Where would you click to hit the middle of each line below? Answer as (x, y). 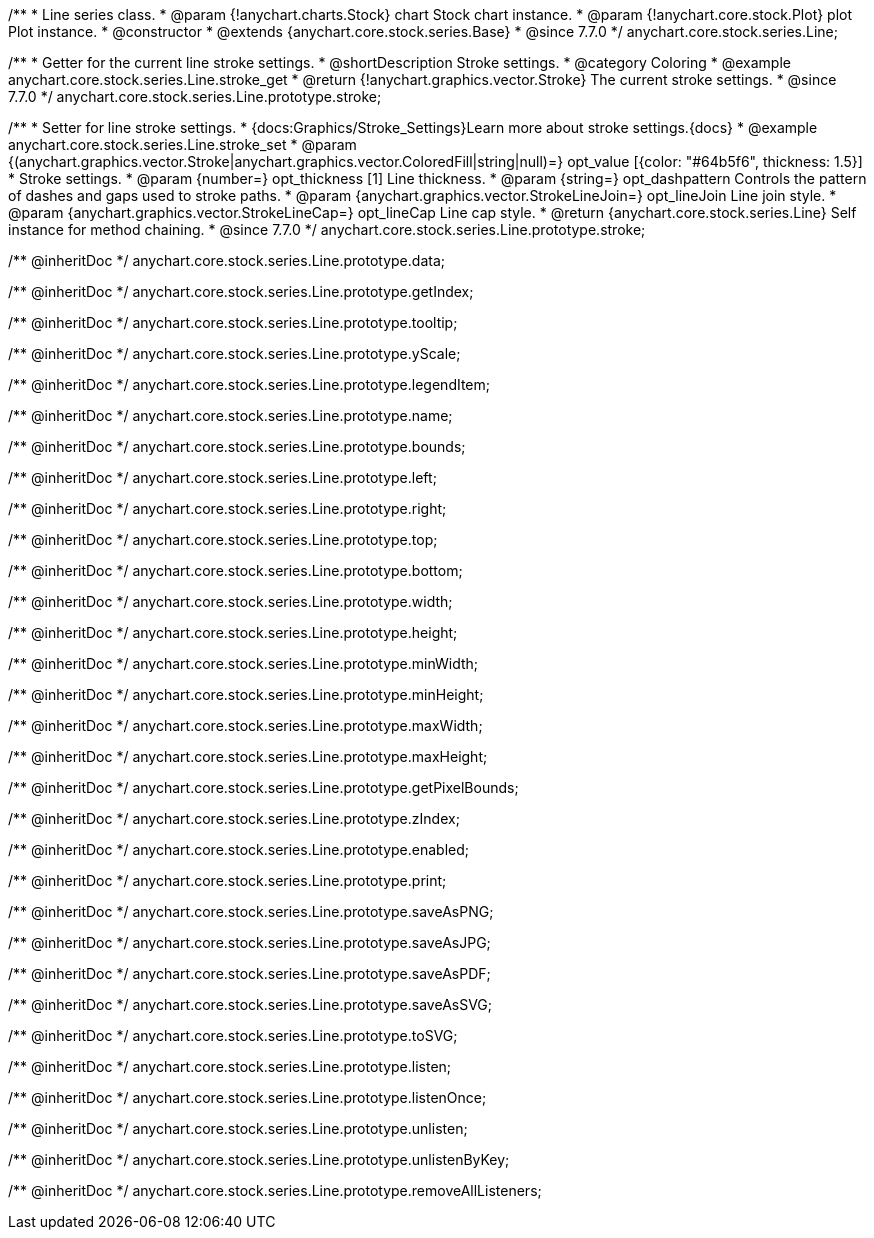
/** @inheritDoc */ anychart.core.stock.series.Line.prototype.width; (230, 601)
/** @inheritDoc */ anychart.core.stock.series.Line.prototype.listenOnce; (247, 1097)
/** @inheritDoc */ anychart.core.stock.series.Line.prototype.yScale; (234, 353)
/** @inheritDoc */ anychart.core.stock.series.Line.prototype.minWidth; (243, 663)
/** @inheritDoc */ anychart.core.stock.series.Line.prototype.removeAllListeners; (275, 1190)
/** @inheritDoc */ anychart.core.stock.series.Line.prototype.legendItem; (249, 384)
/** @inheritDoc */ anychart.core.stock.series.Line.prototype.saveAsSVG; (250, 1004)
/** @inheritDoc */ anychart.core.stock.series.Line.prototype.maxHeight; (248, 756)
